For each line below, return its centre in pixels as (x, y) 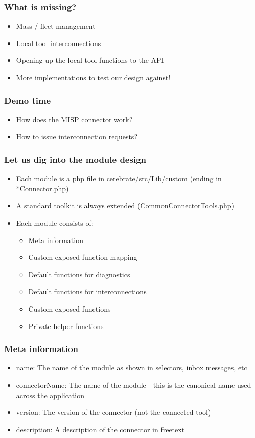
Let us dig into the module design (75, 159)
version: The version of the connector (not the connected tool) (113, 412)
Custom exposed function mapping (83, 257)
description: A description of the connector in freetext (100, 429)
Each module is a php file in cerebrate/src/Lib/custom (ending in (119, 178)
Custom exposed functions (69, 308)
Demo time (28, 100)
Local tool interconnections (59, 43)
